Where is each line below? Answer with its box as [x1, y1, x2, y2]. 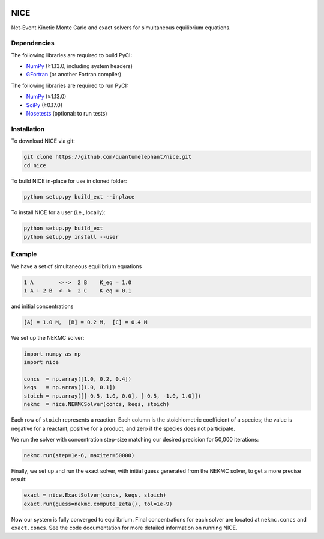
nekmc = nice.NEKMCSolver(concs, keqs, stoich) [23, 401, 170, 408]
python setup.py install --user [23, 233, 119, 240]
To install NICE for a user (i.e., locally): [11, 209, 106, 216]
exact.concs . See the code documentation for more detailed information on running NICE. [11, 524, 238, 532]
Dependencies [11, 39, 55, 48]
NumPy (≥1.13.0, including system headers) [26, 63, 133, 70]
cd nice [23, 162, 46, 168]
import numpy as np [23, 350, 81, 357]
